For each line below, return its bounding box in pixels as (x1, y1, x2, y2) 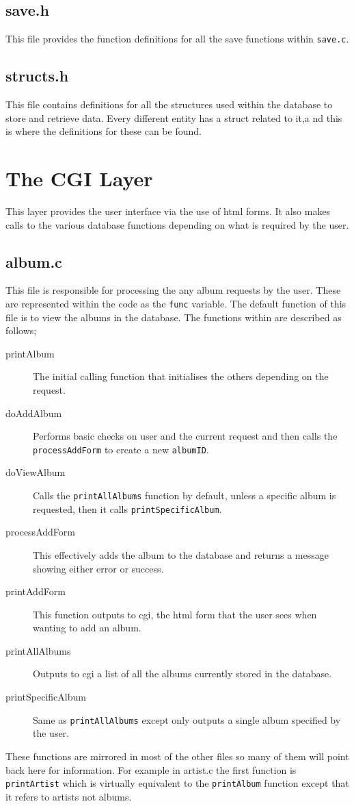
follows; (5, 323, 37, 338)
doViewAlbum (5, 465, 66, 479)
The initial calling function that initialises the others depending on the (33, 369, 329, 383)
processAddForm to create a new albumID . (33, 442, 209, 456)
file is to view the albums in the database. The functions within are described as (5, 310, 342, 324)
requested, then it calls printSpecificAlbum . (33, 501, 222, 516)
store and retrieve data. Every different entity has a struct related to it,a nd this (5, 110, 342, 125)
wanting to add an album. (33, 620, 141, 635)
